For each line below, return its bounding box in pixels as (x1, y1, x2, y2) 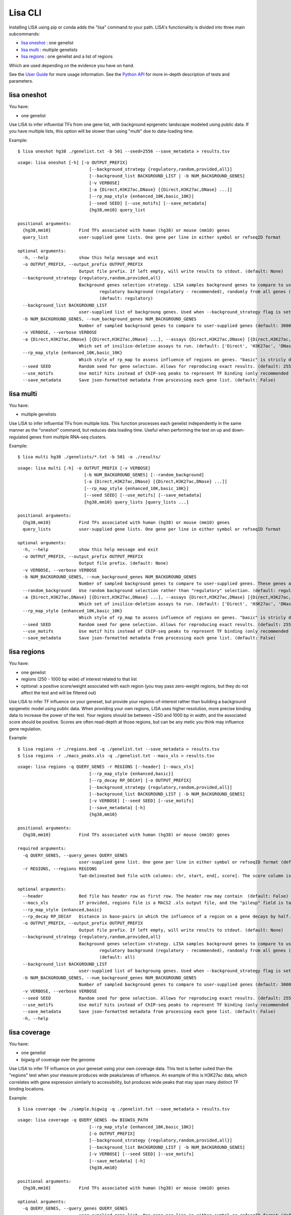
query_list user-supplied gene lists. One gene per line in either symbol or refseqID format (22, 234, 281, 240)
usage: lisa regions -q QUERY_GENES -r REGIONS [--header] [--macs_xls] (17, 764, 194, 770)
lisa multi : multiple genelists (21, 47, 78, 52)
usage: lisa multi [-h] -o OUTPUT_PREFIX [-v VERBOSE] (17, 465, 151, 471)
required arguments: (17, 846, 66, 851)
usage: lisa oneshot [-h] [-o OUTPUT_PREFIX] (17, 159, 128, 165)
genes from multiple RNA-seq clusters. (29, 434, 107, 440)
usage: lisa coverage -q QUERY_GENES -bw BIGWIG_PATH (17, 1117, 148, 1123)
